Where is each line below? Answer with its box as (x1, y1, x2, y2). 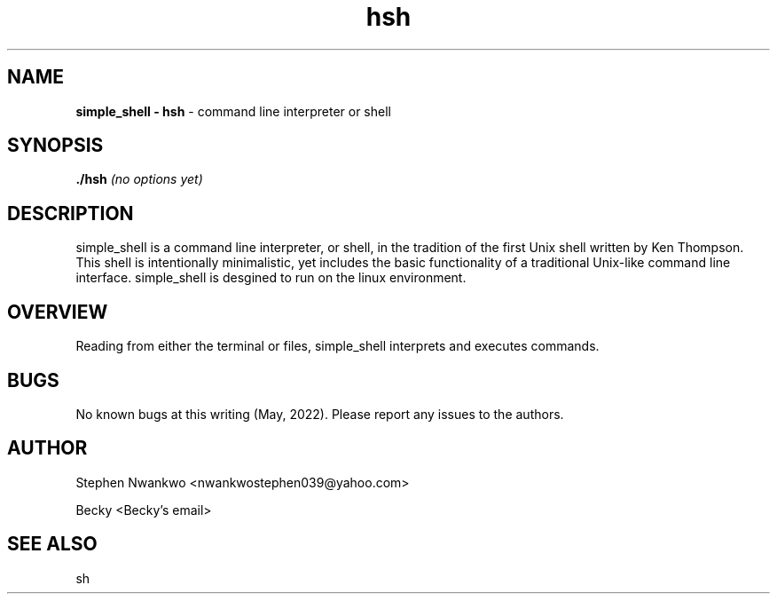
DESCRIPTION (7, 202, 134, 225)
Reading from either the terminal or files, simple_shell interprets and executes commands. (75, 338, 600, 354)
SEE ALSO (7, 533, 98, 556)
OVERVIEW (7, 300, 108, 323)
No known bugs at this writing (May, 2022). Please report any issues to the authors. (75, 406, 564, 422)
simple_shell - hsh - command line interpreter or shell (75, 103, 391, 119)
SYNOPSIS (7, 134, 104, 157)
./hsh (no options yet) (75, 171, 203, 187)
